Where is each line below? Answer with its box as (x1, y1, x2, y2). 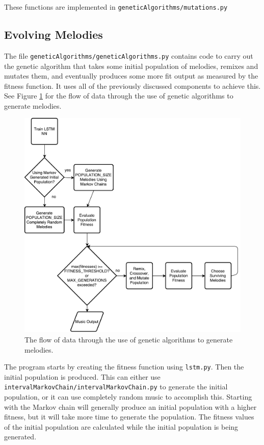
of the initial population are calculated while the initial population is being (4, 421, 239, 432)
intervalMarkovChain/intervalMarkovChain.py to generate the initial (4, 381, 228, 392)
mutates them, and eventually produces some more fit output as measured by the (4, 70, 258, 81)
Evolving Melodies (4, 27, 103, 42)
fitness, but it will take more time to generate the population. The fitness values (4, 411, 254, 422)
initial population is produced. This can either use (4, 371, 161, 382)
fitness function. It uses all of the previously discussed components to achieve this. (4, 80, 261, 91)
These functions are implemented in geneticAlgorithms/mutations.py (4, 2, 228, 12)
